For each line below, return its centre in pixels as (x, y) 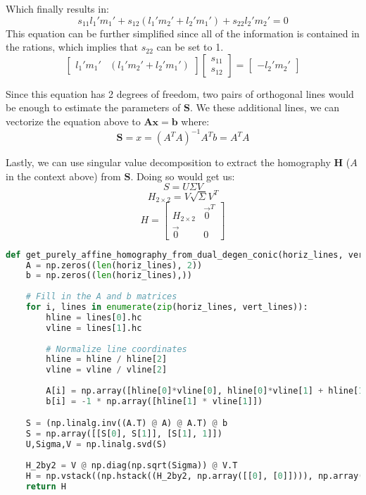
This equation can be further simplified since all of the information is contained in (183, 33)
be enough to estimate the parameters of (93, 107)
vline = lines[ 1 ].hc (94, 328)
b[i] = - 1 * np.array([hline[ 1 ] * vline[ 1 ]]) (154, 401)
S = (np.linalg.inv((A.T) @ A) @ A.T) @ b (127, 424)
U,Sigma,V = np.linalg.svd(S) (96, 445)
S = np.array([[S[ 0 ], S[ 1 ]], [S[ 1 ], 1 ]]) (124, 434)
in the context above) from (63, 176)
